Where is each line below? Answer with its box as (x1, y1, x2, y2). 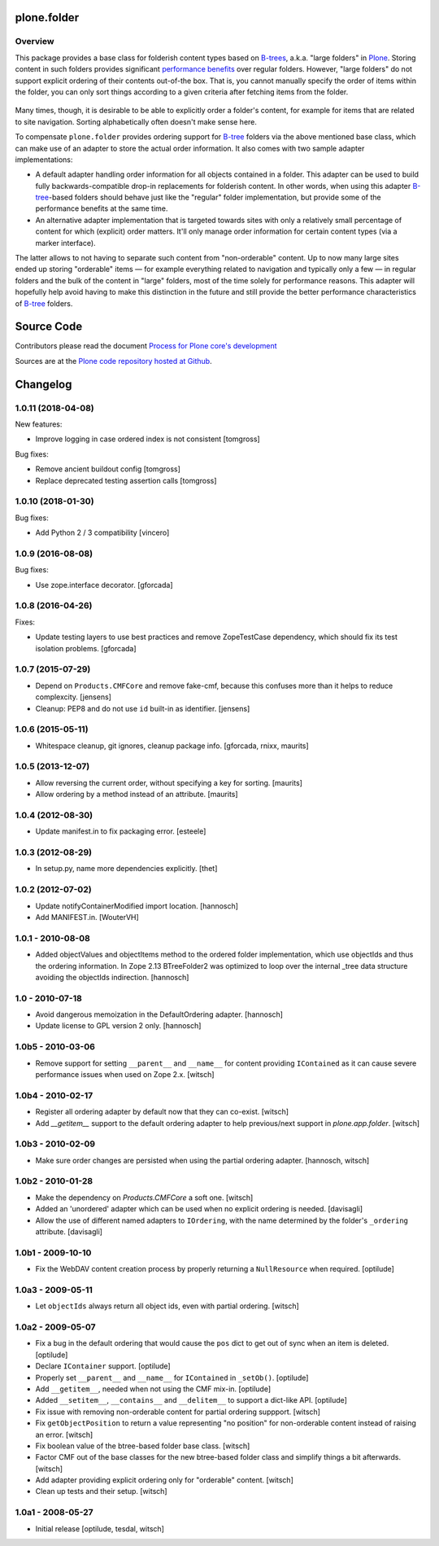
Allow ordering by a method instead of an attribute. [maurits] (35, 790, 239, 799)
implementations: (15, 155, 73, 164)
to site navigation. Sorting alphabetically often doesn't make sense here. (15, 116, 258, 126)
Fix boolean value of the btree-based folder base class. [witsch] (35, 1441, 250, 1451)
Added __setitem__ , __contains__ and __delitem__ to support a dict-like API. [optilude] (35, 1395, 347, 1405)
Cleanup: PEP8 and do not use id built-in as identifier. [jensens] (35, 703, 250, 713)
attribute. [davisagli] (35, 1226, 103, 1237)
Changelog (15, 377, 72, 391)
